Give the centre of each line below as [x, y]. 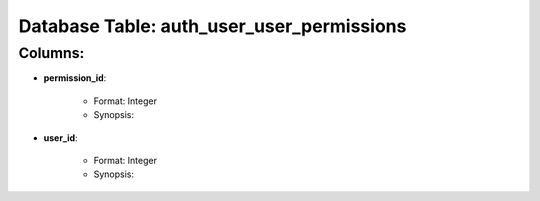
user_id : [61, 137]
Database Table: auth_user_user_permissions [212, 26]
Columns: [51, 53]
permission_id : [75, 78]
